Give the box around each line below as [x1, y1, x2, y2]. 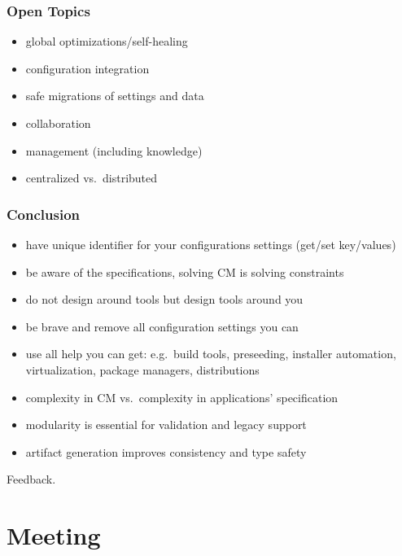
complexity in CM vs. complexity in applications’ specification [25, 388, 339, 405]
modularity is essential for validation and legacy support [25, 416, 307, 433]
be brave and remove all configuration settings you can [25, 317, 299, 335]
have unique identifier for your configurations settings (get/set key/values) [25, 236, 396, 252]
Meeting [7, 519, 101, 552]
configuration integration [25, 59, 150, 77]
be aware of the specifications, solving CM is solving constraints [25, 263, 344, 280]
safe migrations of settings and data [25, 87, 204, 104]
